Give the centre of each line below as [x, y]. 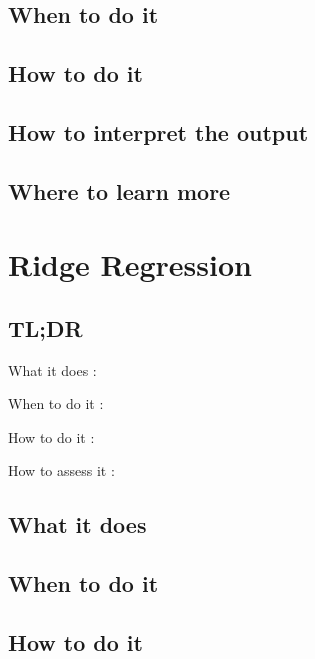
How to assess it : [61, 470]
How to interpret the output [158, 131]
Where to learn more [119, 190]
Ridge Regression [130, 264]
